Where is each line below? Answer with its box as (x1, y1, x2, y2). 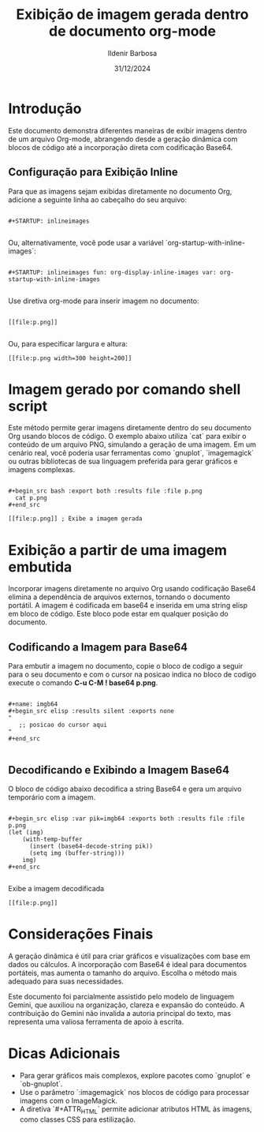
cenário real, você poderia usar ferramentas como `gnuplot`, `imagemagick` (8, 448, 255, 458)
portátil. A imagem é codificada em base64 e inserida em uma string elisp (8, 601, 248, 610)
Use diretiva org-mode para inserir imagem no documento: (8, 296, 199, 305)
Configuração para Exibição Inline (8, 166, 179, 179)
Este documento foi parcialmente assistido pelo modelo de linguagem (8, 991, 235, 1001)
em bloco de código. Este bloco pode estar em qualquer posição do (8, 609, 229, 619)
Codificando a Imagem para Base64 (8, 640, 188, 654)
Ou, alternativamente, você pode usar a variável (8, 238, 164, 247)
